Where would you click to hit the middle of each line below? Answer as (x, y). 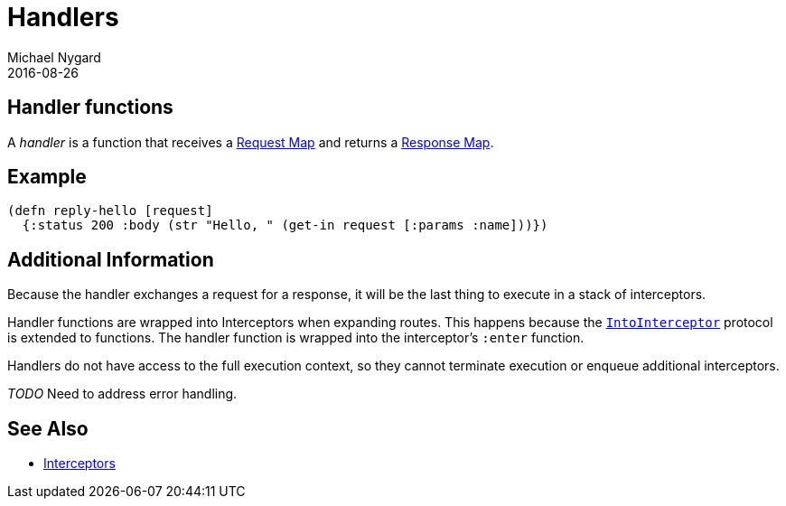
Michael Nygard (54, 57)
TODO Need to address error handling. (122, 394)
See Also (48, 428)
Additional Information (111, 259)
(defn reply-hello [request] (110, 211)
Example (47, 177)
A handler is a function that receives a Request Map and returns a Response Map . (251, 142)
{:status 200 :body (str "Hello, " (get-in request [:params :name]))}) (285, 225)
